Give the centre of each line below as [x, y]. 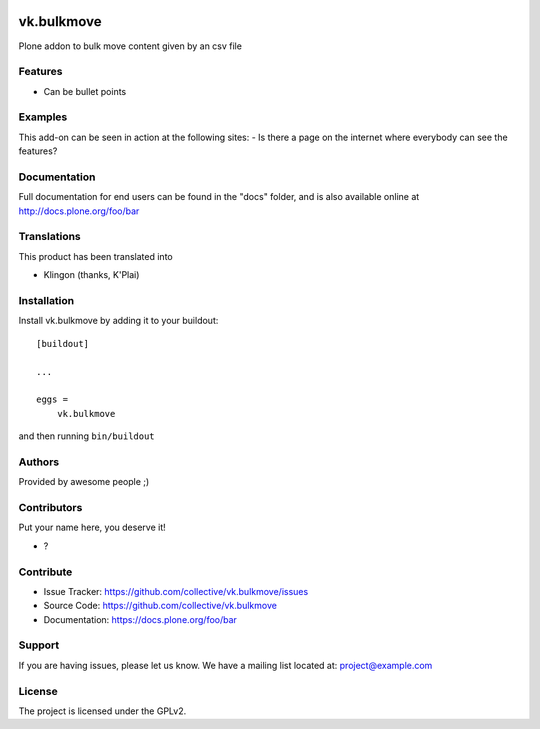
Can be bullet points [85, 91]
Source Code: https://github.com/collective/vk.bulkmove [160, 606]
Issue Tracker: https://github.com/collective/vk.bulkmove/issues [176, 591]
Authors [39, 462]
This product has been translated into [96, 256]
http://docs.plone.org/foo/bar [79, 211]
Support [39, 645]
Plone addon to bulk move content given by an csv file [130, 46]
